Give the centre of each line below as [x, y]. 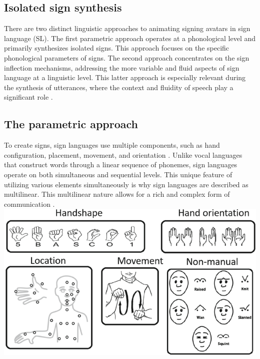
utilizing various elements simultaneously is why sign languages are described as [126, 184]
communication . [29, 204]
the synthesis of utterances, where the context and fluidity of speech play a [119, 87]
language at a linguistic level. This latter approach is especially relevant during [125, 77]
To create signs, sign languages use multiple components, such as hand [112, 145]
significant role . [28, 97]
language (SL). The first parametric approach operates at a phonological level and [130, 38]
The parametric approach [71, 124]
